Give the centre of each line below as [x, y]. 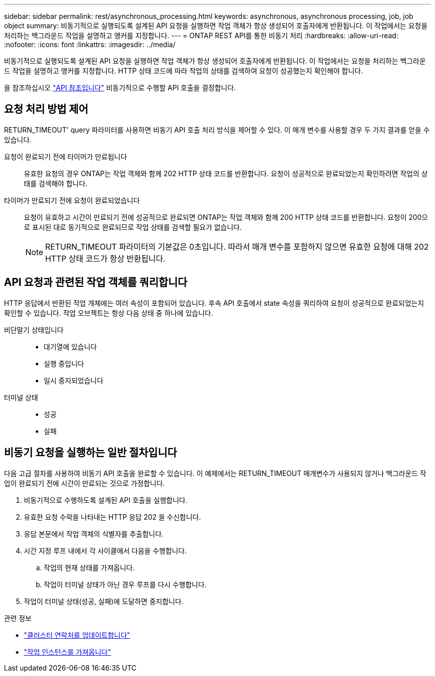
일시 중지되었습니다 [73, 380]
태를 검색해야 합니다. [56, 183]
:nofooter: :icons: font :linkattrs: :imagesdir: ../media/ [90, 44]
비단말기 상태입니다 [34, 330]
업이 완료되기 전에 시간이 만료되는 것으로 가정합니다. [84, 483]
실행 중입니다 [64, 363]
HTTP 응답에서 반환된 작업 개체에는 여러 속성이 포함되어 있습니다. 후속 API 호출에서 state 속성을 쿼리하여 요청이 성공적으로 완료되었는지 [214, 303]
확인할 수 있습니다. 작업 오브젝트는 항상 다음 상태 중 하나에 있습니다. [109, 313]
